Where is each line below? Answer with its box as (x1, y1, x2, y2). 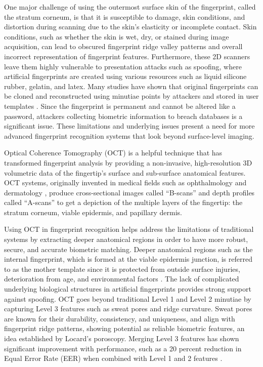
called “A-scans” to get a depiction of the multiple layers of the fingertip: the (4, 197, 243, 208)
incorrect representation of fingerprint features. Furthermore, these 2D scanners (4, 51, 250, 61)
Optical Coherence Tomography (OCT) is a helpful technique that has (4, 147, 223, 158)
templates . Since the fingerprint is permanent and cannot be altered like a (4, 100, 236, 111)
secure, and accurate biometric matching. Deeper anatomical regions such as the (4, 243, 253, 254)
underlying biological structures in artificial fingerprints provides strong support (4, 283, 251, 294)
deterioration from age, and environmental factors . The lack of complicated (4, 273, 239, 284)
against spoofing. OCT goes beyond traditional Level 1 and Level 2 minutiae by (4, 293, 251, 304)
